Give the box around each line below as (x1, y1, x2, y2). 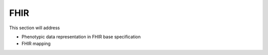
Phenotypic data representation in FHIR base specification (21, 34, 141, 40)
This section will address (9, 25, 60, 31)
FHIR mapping (21, 41, 51, 47)
